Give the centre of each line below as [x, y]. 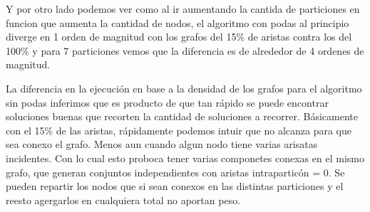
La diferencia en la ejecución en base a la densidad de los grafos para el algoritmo [184, 88]
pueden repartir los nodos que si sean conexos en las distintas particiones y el [175, 186]
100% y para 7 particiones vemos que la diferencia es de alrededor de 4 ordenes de [185, 50]
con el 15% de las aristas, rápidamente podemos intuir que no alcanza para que [179, 130]
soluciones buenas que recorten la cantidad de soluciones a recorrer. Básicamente [182, 116]
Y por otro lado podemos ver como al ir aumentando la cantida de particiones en [183, 9]
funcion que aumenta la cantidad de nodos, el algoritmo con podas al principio [178, 22]
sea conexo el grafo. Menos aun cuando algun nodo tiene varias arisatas [162, 144]
